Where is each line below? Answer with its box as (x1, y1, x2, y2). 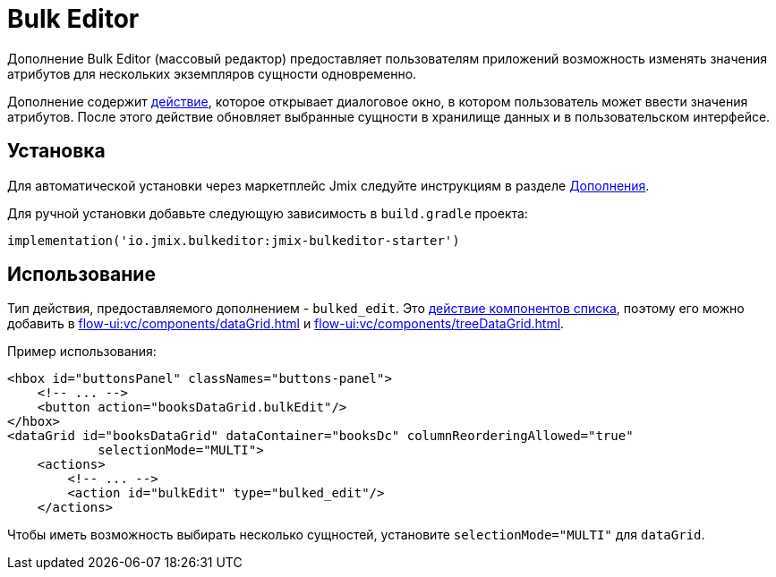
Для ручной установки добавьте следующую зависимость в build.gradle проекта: (7, 205, 528, 221)
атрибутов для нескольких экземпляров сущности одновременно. (7, 65, 417, 81)
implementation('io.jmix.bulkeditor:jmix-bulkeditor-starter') (7, 233, 460, 248)
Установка (7, 140, 106, 163)
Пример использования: (7, 344, 157, 360)
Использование (7, 263, 156, 286)
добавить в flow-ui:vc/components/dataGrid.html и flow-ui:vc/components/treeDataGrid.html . (7, 316, 565, 332)
